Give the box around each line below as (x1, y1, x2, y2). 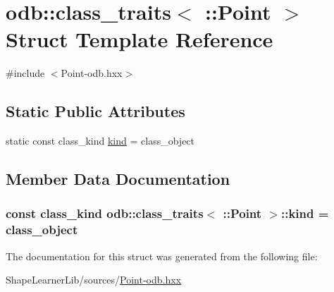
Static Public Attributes (6, 100, 185, 122)
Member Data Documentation (6, 168, 230, 190)
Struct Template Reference (6, 25, 273, 54)
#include (6, 66, 45, 80)
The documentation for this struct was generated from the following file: (6, 248, 318, 263)
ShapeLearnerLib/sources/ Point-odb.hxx (6, 272, 182, 287)
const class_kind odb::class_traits (6, 205, 204, 222)
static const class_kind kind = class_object (6, 133, 195, 148)
